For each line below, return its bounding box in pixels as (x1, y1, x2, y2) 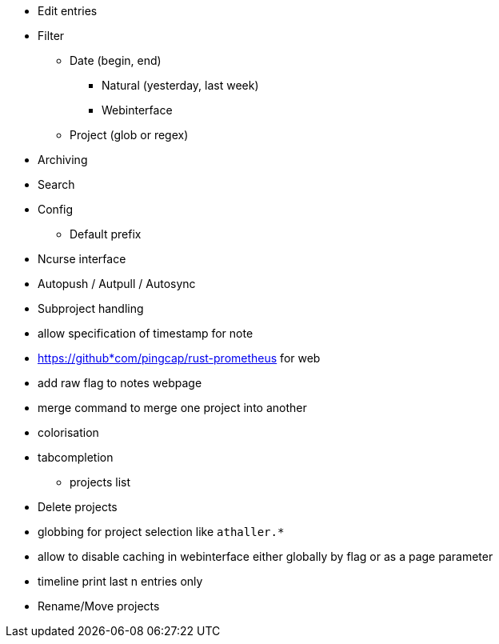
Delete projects (38, 500, 118, 514)
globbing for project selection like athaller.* (38, 525, 285, 538)
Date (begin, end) (70, 54, 162, 67)
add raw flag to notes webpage (38, 376, 202, 390)
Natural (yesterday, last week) (102, 78, 259, 92)
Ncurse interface (38, 252, 126, 266)
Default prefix (70, 227, 142, 241)
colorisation (38, 426, 99, 439)
